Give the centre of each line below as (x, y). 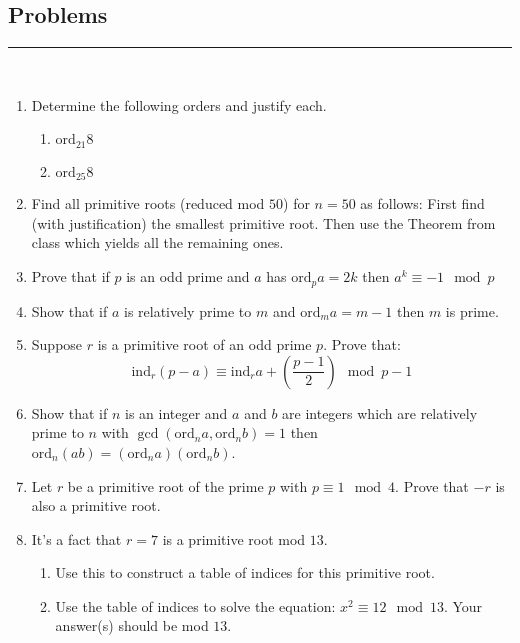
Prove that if (70, 276)
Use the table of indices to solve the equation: (195, 605)
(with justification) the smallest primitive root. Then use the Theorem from (263, 222)
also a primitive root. (96, 505)
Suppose (57, 344)
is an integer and (176, 412)
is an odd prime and (188, 276)
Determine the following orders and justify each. (179, 104)
